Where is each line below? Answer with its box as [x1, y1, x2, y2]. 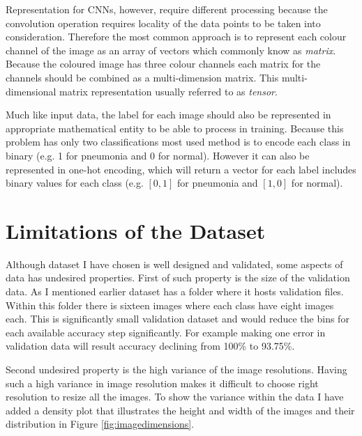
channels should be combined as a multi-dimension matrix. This [6, 70, 279, 84]
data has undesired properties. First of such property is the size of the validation [6, 270, 350, 285]
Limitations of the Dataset [6, 216, 266, 244]
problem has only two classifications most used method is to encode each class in [6, 134, 351, 149]
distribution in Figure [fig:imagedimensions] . [6, 416, 195, 431]
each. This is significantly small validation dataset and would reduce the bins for [6, 311, 349, 326]
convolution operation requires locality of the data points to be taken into [6, 15, 321, 30]
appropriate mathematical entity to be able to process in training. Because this [6, 120, 344, 135]
